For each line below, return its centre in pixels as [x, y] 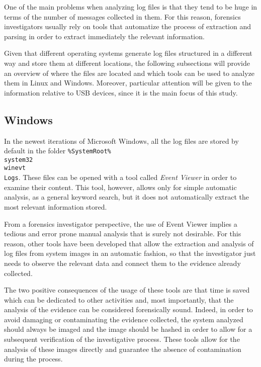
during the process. [33, 359]
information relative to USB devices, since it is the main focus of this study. [121, 92]
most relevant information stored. [56, 206]
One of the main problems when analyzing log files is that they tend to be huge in [131, 7]
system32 [19, 160]
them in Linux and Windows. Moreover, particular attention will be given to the [128, 83]
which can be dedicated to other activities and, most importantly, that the [119, 299]
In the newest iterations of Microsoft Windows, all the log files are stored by [121, 141]
